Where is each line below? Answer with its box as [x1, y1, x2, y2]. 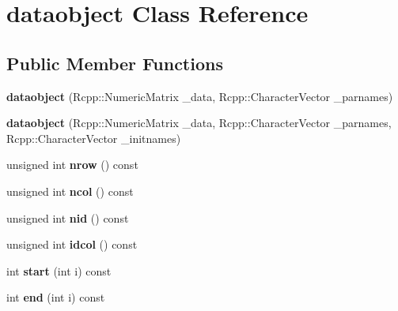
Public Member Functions [6, 51, 223, 75]
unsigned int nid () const [6, 209, 129, 226]
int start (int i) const [6, 262, 112, 279]
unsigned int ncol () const [6, 182, 134, 199]
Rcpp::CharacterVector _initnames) [6, 129, 181, 146]
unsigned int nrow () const [6, 156, 138, 173]
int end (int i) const [6, 289, 105, 305]
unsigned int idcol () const [6, 236, 138, 253]
